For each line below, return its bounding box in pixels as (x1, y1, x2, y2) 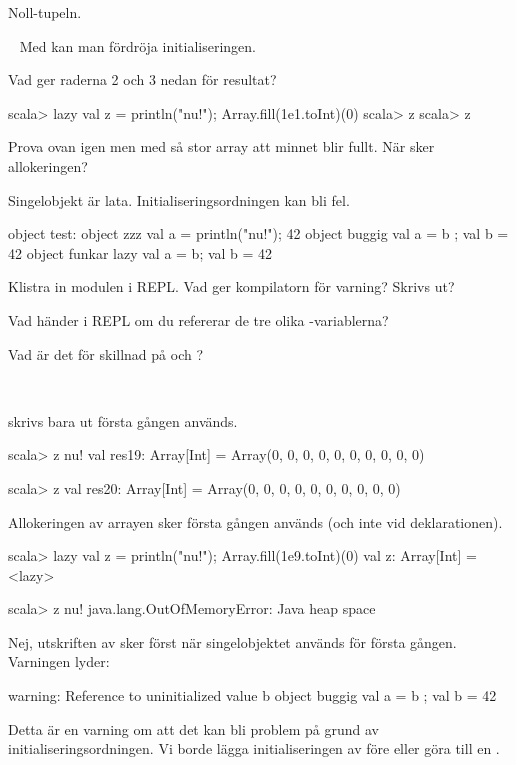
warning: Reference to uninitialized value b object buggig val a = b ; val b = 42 (8, 685, 497, 706)
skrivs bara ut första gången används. (8, 410, 238, 431)
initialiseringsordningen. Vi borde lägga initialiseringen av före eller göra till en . (8, 738, 500, 759)
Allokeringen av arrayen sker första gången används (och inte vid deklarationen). (8, 511, 503, 532)
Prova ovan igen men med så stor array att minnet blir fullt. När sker (8, 136, 435, 157)
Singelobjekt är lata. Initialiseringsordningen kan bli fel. (8, 189, 350, 210)
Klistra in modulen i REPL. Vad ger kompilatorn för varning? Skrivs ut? (8, 276, 455, 297)
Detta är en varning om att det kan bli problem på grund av (8, 718, 379, 739)
